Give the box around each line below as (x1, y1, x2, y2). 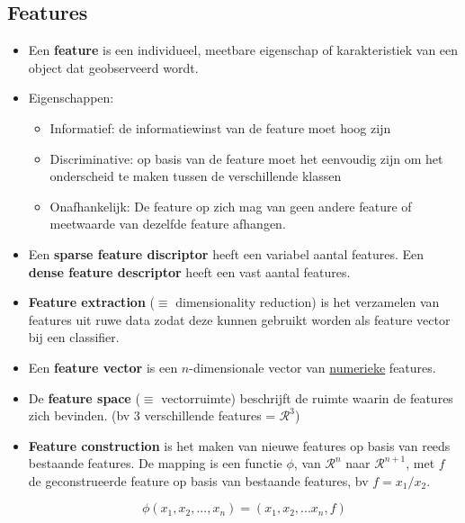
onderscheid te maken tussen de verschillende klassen (49, 167, 342, 185)
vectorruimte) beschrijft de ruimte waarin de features (161, 388, 453, 407)
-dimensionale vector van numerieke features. (189, 357, 436, 376)
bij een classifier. (28, 328, 120, 347)
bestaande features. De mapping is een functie (28, 454, 282, 473)
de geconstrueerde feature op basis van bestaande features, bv (28, 471, 369, 490)
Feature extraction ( (28, 293, 155, 311)
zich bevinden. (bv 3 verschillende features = (28, 406, 276, 425)
